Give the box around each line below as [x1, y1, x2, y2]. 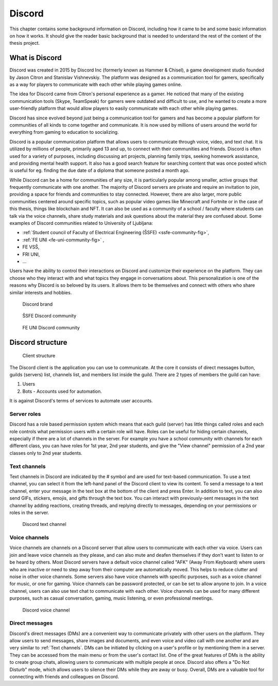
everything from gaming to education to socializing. [9, 129, 119, 135]
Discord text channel [22, 521, 66, 527]
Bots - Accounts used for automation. [22, 388, 102, 394]
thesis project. [9, 40, 40, 46]
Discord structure [9, 338, 67, 347]
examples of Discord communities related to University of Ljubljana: [9, 220, 153, 226]
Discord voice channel [22, 607, 70, 613]
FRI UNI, [22, 251, 40, 257]
